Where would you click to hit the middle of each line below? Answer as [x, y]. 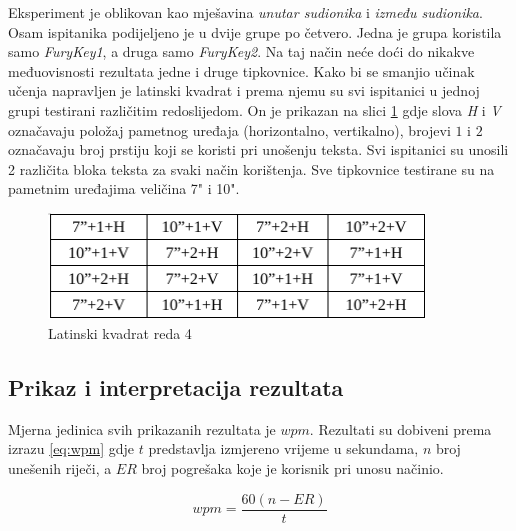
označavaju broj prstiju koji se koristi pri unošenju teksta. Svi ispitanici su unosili [258, 149]
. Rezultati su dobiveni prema [400, 428]
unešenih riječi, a [60, 468]
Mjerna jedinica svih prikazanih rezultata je [142, 428]
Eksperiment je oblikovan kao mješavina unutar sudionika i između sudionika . [245, 12]
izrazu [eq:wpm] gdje [71, 448]
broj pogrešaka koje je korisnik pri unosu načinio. [292, 468]
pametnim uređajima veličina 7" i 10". [124, 188]
